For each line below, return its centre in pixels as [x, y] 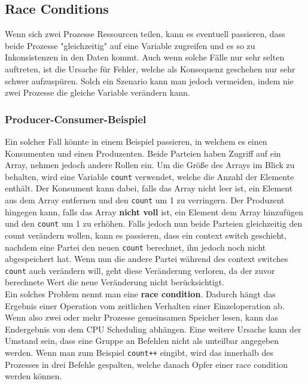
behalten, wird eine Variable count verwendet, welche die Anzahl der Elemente [150, 176]
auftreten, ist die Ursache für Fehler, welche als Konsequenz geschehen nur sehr [150, 68]
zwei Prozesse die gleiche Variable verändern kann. [97, 92]
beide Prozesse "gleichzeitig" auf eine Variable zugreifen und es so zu [130, 45]
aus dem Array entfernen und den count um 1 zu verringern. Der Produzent [145, 200]
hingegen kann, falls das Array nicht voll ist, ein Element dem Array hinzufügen [154, 211]
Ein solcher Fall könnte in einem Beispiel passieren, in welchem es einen [136, 141]
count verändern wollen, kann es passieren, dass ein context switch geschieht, [146, 235]
